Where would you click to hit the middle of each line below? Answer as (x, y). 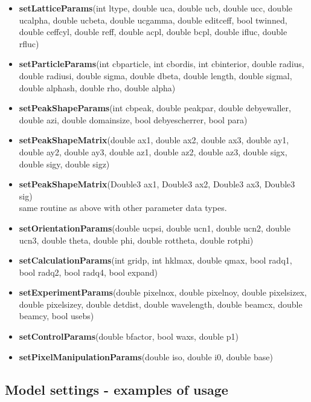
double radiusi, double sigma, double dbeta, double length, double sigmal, (155, 75)
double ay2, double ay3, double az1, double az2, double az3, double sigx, (153, 151)
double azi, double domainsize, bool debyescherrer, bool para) (133, 119)
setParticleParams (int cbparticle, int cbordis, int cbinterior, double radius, (162, 64)
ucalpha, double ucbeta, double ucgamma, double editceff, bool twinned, (153, 20)
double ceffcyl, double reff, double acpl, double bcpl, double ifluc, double (153, 32)
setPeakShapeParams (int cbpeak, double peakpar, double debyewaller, (155, 108)
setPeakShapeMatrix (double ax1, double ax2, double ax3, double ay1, (154, 140)
